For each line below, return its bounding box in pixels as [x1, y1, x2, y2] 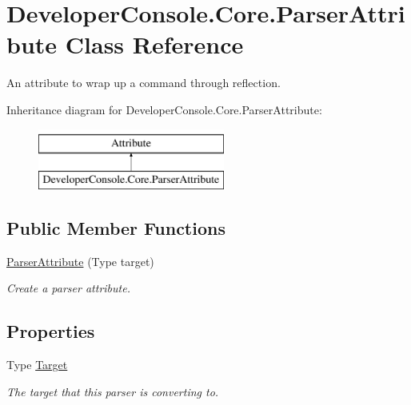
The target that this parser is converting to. [6, 383, 219, 399]
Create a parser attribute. [6, 280, 130, 296]
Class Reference [65, 28, 244, 61]
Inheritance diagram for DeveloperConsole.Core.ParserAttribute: [6, 101, 322, 117]
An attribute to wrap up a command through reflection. [6, 74, 281, 91]
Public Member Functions [6, 216, 225, 240]
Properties [6, 319, 95, 343]
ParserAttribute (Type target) [6, 252, 154, 269]
